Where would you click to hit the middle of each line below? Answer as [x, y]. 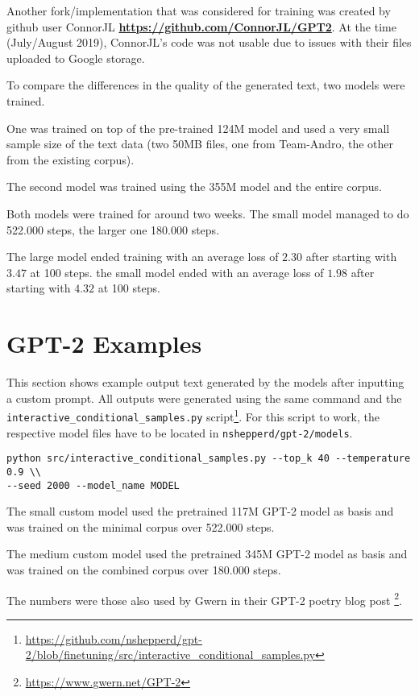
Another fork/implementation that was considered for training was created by [199, 10]
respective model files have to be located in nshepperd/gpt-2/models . [180, 432]
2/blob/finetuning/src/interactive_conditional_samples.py [170, 655]
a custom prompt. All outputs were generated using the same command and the [204, 398]
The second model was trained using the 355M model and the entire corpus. [194, 186]
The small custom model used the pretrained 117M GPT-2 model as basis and [200, 511]
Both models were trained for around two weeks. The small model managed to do [208, 213]
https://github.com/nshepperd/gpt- [114, 638]
